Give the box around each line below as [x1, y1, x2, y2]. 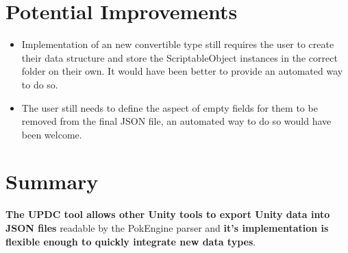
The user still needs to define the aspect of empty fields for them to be [21, 100, 318, 115]
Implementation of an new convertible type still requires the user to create [21, 37, 334, 51]
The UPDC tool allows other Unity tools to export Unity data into [5, 207, 330, 221]
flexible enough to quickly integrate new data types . [5, 234, 256, 248]
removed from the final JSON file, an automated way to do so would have [21, 114, 332, 128]
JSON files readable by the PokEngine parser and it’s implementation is [5, 221, 329, 234]
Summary [5, 167, 99, 195]
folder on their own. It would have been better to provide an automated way [21, 64, 343, 78]
